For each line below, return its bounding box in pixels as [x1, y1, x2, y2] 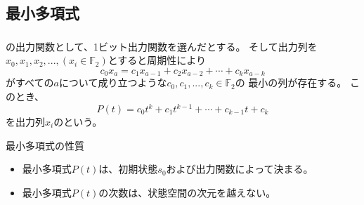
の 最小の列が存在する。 [235, 75, 347, 90]
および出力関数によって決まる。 [166, 161, 313, 176]
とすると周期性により [108, 53, 207, 67]
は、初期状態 [98, 161, 158, 176]
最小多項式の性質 [6, 138, 84, 152]
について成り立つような [58, 75, 167, 90]
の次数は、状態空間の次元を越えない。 [98, 185, 276, 199]
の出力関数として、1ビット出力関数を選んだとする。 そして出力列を [6, 39, 318, 53]
